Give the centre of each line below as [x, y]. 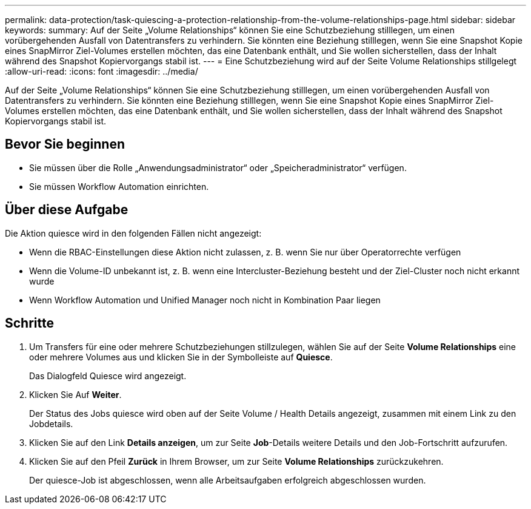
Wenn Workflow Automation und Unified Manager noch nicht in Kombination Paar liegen [205, 300]
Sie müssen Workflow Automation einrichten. [119, 186]
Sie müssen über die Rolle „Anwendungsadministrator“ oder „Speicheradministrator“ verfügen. [218, 167]
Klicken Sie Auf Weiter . [75, 394]
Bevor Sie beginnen [65, 144]
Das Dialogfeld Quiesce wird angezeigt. [108, 376]
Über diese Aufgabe [67, 210]
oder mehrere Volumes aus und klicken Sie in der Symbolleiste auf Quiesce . [181, 357]
